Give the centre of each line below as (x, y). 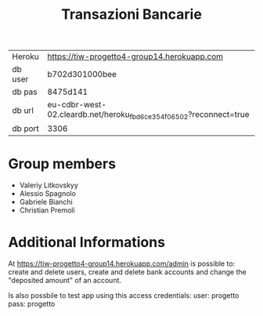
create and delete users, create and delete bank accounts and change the (127, 272)
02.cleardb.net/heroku (88, 114)
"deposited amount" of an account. (65, 281)
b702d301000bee (82, 74)
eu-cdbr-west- (77, 105)
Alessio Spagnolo (48, 194)
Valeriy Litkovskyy (49, 185)
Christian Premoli (47, 210)
